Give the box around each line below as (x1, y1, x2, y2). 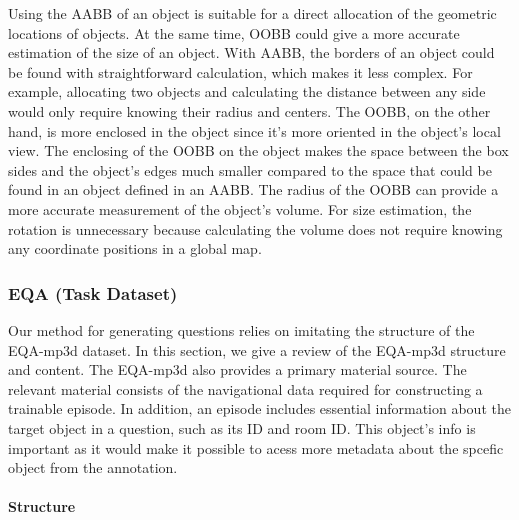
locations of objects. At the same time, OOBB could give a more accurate (8, 22, 460, 43)
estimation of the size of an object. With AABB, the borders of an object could (8, 42, 495, 63)
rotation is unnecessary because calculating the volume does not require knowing (8, 218, 503, 239)
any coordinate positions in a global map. (8, 238, 262, 259)
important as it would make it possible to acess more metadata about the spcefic (8, 437, 504, 458)
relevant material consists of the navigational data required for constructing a (8, 378, 483, 399)
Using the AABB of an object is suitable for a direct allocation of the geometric (8, 3, 497, 23)
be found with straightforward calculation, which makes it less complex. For (8, 61, 473, 82)
